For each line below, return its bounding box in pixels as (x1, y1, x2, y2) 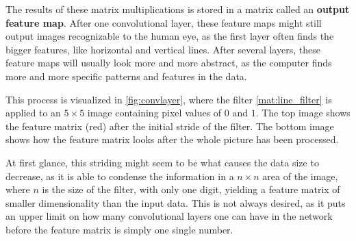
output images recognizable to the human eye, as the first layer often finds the (5, 29, 334, 43)
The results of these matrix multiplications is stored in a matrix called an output (5, 2, 350, 16)
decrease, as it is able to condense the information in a (5, 168, 234, 183)
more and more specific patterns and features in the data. (5, 68, 247, 83)
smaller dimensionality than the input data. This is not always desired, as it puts (5, 195, 346, 210)
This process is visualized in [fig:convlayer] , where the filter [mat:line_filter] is (5, 92, 332, 106)
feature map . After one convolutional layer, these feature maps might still (5, 15, 322, 29)
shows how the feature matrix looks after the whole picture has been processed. (5, 132, 339, 147)
